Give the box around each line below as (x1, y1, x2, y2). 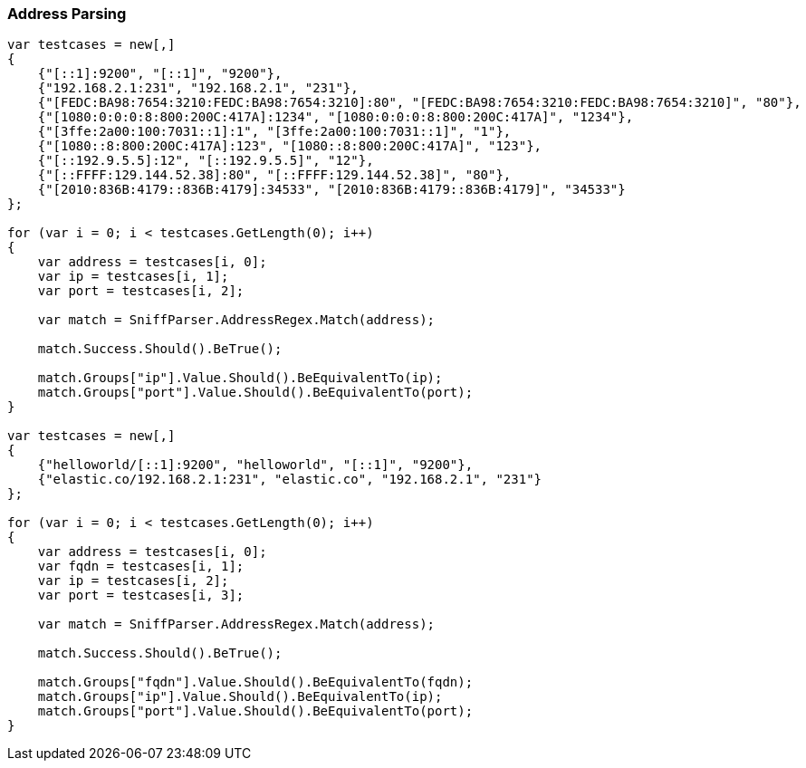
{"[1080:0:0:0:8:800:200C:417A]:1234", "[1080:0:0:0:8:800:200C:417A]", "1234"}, (37, 110, 634, 125)
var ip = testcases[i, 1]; (37, 269, 229, 284)
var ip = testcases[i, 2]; (37, 573, 229, 589)
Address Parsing (7, 5, 127, 23)
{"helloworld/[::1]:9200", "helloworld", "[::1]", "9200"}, (37, 457, 474, 473)
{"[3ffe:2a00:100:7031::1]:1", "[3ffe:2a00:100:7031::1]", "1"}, (37, 124, 512, 139)
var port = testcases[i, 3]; (37, 588, 245, 603)
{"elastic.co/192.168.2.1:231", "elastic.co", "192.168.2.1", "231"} (37, 472, 542, 487)
